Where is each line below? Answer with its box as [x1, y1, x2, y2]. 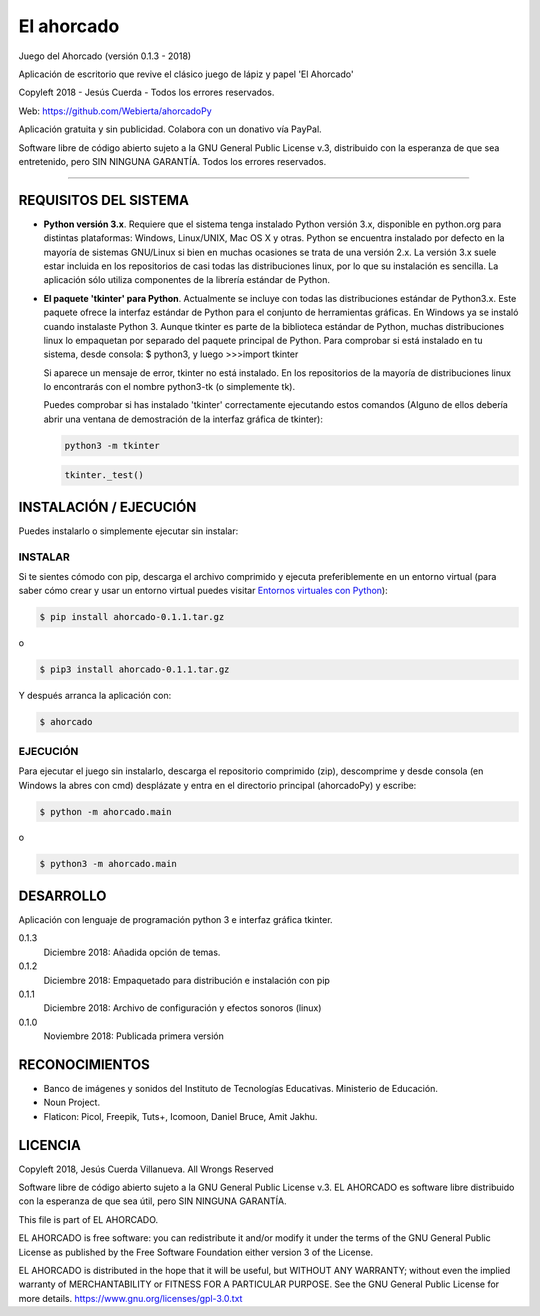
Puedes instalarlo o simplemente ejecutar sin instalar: [18, 525, 239, 537]
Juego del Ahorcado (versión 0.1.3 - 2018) [18, 50, 192, 62]
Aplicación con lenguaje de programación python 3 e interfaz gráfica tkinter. [18, 913, 334, 925]
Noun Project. [43, 1096, 100, 1109]
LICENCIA [18, 1136, 82, 1154]
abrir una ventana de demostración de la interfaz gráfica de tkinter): [43, 413, 324, 425]
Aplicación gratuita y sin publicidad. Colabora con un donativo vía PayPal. [18, 123, 322, 135]
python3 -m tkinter [64, 440, 160, 451]
